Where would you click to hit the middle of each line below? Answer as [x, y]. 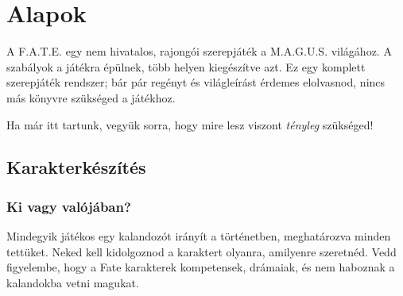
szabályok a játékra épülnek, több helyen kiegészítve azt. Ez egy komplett [186, 66]
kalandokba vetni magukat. [73, 282]
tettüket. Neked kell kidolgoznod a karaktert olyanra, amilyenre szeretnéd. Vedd [201, 251]
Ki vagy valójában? [69, 206]
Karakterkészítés [76, 167]
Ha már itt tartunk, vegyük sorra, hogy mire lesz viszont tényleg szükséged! [190, 124]
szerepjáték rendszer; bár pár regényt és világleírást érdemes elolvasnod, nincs [196, 82]
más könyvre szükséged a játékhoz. [91, 97]
